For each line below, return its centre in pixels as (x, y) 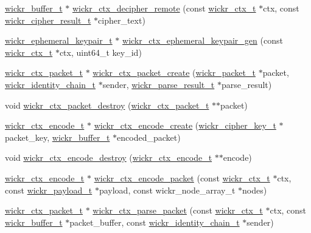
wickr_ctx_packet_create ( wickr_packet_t (174, 73)
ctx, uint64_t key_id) (100, 52)
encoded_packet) (149, 137)
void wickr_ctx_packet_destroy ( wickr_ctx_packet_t (107, 105)
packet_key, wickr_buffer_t (58, 137)
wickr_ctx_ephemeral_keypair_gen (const (203, 40)
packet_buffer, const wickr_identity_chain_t (155, 222)
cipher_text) (122, 20)
